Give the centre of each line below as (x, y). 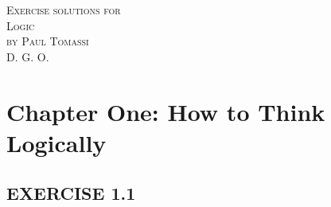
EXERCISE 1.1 (71, 193)
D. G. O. (28, 56)
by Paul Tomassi (48, 41)
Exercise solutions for (64, 10)
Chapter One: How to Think (166, 111)
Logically (56, 142)
